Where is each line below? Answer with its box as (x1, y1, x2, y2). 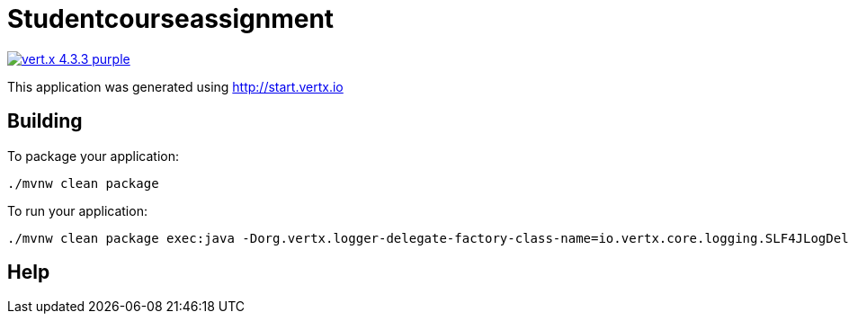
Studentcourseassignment (7, 4, 335, 34)
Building (7, 110, 83, 133)
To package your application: (7, 147, 180, 164)
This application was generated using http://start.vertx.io (7, 78, 344, 94)
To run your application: (7, 202, 147, 218)
